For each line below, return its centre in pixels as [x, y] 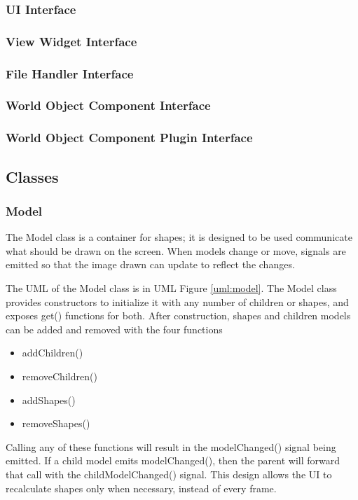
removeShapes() [56, 423]
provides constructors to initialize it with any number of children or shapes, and [177, 301]
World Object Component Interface [108, 105]
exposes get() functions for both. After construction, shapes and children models [178, 315]
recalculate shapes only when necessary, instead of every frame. [141, 488]
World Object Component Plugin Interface [129, 138]
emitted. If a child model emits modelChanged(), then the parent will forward [173, 460]
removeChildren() [60, 376]
